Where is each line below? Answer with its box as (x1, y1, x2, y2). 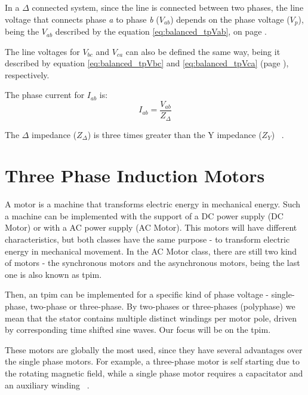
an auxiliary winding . (5, 378, 90, 391)
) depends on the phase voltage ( (170, 13, 290, 25)
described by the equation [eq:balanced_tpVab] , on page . (55, 25, 267, 38)
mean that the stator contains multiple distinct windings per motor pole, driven (5, 311, 297, 324)
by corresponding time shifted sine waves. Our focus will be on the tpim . (5, 323, 271, 336)
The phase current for (5, 88, 85, 101)
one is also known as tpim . (5, 268, 102, 280)
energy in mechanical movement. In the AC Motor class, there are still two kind (5, 244, 297, 257)
